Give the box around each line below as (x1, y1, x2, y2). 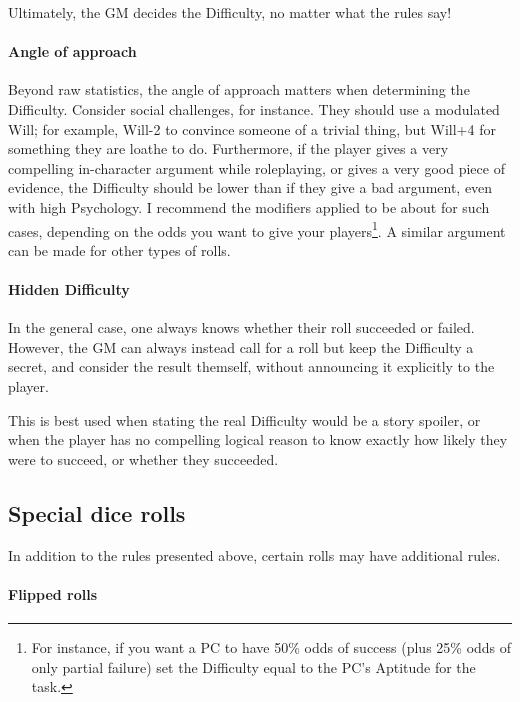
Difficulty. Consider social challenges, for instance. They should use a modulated (8, 98, 500, 119)
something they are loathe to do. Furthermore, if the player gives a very (8, 138, 449, 159)
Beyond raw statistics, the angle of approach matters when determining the (8, 79, 470, 100)
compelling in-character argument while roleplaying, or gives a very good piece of (8, 157, 505, 178)
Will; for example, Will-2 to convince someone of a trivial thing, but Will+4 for (8, 118, 496, 139)
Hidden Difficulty (8, 278, 130, 299)
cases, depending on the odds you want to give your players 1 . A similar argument (8, 217, 506, 241)
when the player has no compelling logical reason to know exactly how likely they (8, 429, 508, 450)
